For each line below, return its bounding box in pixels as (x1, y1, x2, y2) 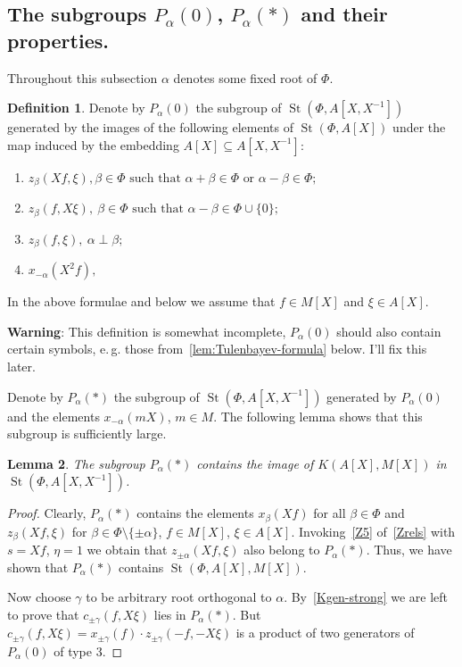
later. (7, 356, 36, 375)
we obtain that (87, 540, 168, 559)
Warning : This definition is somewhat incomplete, (7, 321, 286, 340)
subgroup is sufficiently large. (7, 424, 167, 443)
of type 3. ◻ (54, 641, 123, 660)
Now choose (7, 588, 71, 606)
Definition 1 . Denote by (7, 98, 145, 117)
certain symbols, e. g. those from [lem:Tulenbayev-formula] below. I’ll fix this (7, 339, 427, 358)
